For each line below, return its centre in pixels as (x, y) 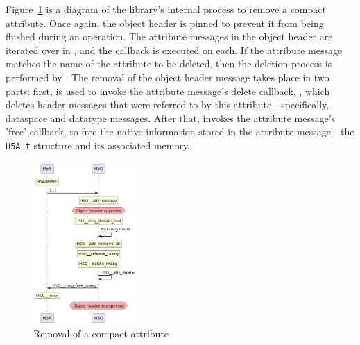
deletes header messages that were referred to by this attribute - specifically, (168, 104)
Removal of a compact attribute (101, 334)
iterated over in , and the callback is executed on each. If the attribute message (174, 50)
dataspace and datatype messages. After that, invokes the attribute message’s (171, 118)
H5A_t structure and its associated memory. (98, 145)
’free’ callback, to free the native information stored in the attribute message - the (180, 132)
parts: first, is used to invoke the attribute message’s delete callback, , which (168, 91)
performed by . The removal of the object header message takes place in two (168, 77)
